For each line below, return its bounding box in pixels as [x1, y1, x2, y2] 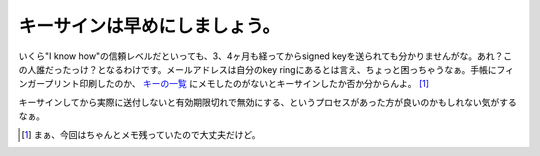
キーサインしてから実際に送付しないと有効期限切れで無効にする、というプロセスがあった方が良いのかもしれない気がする [18, 96, 517, 108]
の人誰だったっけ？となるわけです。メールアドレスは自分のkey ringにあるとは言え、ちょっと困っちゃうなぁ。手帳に [18, 63, 497, 75]
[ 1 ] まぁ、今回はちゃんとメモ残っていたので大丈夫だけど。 [21, 128, 261, 140]
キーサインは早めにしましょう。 [18, 15, 280, 37]
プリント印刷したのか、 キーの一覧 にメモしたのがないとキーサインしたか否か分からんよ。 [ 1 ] [44, 78, 430, 90]
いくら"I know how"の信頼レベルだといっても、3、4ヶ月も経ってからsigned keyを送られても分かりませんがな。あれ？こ [18, 50, 513, 62]
